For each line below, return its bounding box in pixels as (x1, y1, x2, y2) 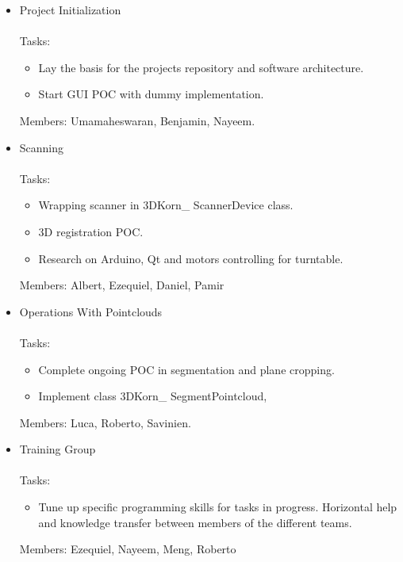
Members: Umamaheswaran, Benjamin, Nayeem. (19, 112, 255, 128)
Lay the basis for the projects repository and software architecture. (38, 59, 364, 75)
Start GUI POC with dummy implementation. (38, 86, 264, 102)
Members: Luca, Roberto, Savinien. (19, 414, 191, 430)
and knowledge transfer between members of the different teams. (38, 514, 352, 530)
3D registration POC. (38, 223, 144, 239)
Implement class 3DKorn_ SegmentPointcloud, (38, 388, 267, 404)
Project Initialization (19, 2, 121, 17)
